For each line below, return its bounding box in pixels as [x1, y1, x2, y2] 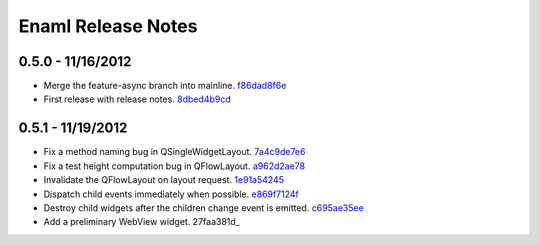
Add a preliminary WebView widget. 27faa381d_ [43, 216, 240, 228]
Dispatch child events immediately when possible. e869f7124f [43, 188, 300, 200]
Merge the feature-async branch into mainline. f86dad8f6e [43, 80, 287, 92]
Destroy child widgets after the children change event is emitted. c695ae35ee [43, 201, 364, 214]
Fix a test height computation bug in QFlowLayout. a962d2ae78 [43, 160, 305, 172]
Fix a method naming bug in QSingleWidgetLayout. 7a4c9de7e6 [43, 146, 306, 158]
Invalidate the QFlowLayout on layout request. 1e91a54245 [43, 174, 285, 186]
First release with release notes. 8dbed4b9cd [43, 93, 232, 105]
